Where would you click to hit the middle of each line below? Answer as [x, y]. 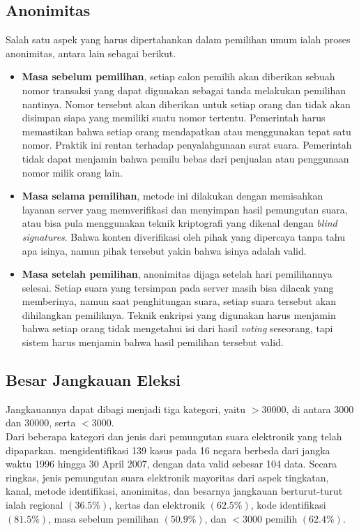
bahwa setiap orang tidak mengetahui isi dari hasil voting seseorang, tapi [177, 328]
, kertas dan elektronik [157, 505]
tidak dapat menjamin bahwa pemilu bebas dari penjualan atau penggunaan [185, 158]
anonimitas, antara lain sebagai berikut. [91, 53]
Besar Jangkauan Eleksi [93, 380]
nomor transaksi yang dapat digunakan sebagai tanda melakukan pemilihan [184, 90]
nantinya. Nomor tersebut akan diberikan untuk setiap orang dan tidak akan [186, 104]
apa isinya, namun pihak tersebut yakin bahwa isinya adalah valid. [164, 250]
